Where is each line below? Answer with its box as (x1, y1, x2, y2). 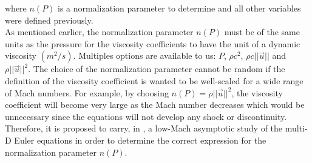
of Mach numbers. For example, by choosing (5, 86, 169, 99)
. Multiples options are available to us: (73, 49, 216, 62)
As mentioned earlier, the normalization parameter (5, 25, 194, 38)
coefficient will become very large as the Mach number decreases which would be (5, 98, 305, 111)
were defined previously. (5, 13, 93, 26)
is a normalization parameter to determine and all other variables (58, 2, 301, 14)
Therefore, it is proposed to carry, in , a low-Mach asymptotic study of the (5, 122, 283, 135)
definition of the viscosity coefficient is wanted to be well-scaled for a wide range (5, 74, 304, 87)
